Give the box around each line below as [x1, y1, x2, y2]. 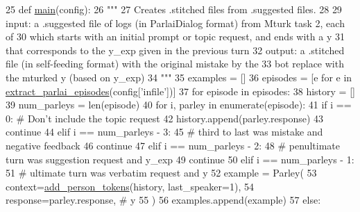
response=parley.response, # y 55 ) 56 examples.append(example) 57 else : [6, 193, 321, 207]
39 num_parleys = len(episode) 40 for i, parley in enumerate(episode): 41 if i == [6, 97, 352, 112]
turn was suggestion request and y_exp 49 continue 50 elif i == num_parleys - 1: [6, 152, 354, 166]
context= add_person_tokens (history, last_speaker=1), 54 [6, 179, 254, 193]
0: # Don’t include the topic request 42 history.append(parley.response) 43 [6, 111, 324, 125]
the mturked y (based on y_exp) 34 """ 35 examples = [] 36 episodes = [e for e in [6, 70, 352, 84]
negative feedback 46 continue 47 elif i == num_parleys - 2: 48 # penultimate [6, 138, 340, 152]
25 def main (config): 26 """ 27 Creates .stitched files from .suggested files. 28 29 [6, 2, 342, 16]
